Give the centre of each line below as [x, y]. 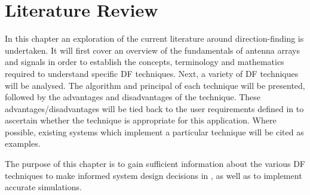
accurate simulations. [43, 187]
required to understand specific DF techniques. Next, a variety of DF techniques [152, 73]
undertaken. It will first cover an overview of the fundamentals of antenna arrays [152, 50]
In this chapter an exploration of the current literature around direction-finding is [154, 38]
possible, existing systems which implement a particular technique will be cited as [154, 131]
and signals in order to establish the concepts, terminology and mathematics [145, 62]
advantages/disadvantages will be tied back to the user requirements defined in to [154, 108]
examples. [23, 143]
